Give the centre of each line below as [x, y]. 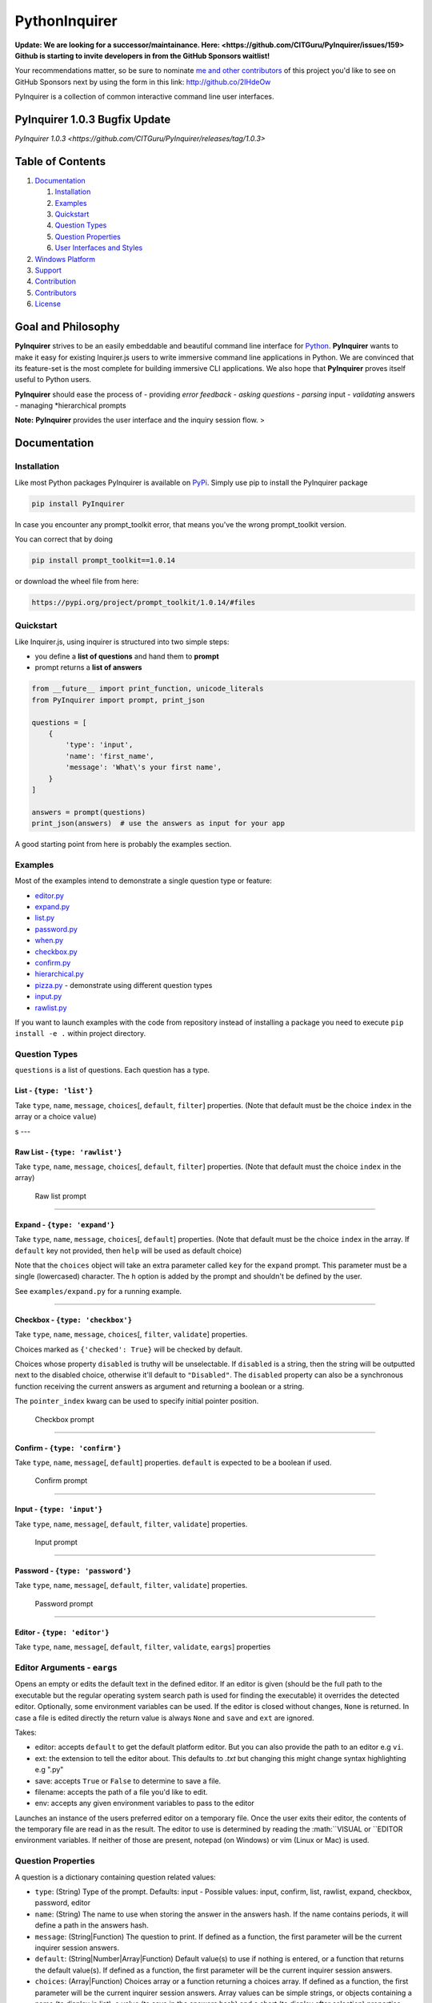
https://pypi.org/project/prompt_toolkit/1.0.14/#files [144, 602]
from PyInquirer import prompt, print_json [118, 700]
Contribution [55, 281]
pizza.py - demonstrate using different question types [124, 985]
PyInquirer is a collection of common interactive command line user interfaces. [144, 97]
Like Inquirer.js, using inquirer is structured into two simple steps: [122, 642]
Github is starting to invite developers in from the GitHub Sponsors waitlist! [142, 55]
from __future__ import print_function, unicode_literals [148, 689]
